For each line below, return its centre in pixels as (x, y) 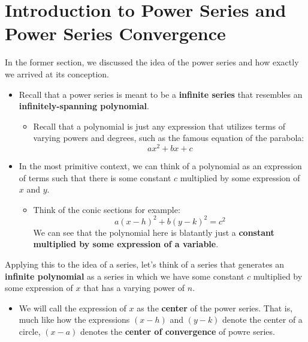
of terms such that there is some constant (95, 177)
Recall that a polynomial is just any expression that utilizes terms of (159, 126)
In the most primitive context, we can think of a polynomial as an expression (160, 165)
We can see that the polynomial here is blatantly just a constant (154, 232)
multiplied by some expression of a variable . (126, 244)
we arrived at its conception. (57, 73)
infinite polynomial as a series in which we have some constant (125, 276)
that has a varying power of (134, 288)
